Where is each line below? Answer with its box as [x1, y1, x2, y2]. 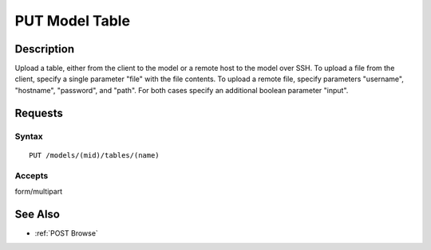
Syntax [14, 131, 43, 142]
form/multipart [14, 186, 63, 196]
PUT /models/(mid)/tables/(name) [29, 150, 160, 159]
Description [14, 42, 75, 56]
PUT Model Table [14, 12, 131, 29]
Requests [14, 106, 63, 119]
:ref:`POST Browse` [34, 228, 99, 238]
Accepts [14, 170, 49, 181]
